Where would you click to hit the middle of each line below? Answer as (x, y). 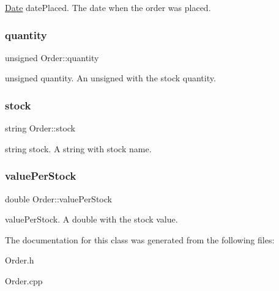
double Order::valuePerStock (58, 198)
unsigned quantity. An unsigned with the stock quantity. (110, 78)
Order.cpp (24, 281)
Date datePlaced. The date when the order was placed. (108, 7)
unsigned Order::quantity (52, 57)
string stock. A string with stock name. (78, 148)
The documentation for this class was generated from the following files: (140, 239)
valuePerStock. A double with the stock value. (91, 219)
